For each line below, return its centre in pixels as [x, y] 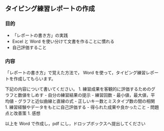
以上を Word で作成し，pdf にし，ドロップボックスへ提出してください [75, 123]
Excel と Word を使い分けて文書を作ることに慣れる [63, 41]
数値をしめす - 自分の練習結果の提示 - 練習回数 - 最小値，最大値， [84, 95]
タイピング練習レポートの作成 [50, 9]
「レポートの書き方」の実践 [40, 35]
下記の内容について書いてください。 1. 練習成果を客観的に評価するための [78, 89]
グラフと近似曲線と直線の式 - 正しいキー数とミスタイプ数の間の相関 [86, 101]
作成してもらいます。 [35, 79]
